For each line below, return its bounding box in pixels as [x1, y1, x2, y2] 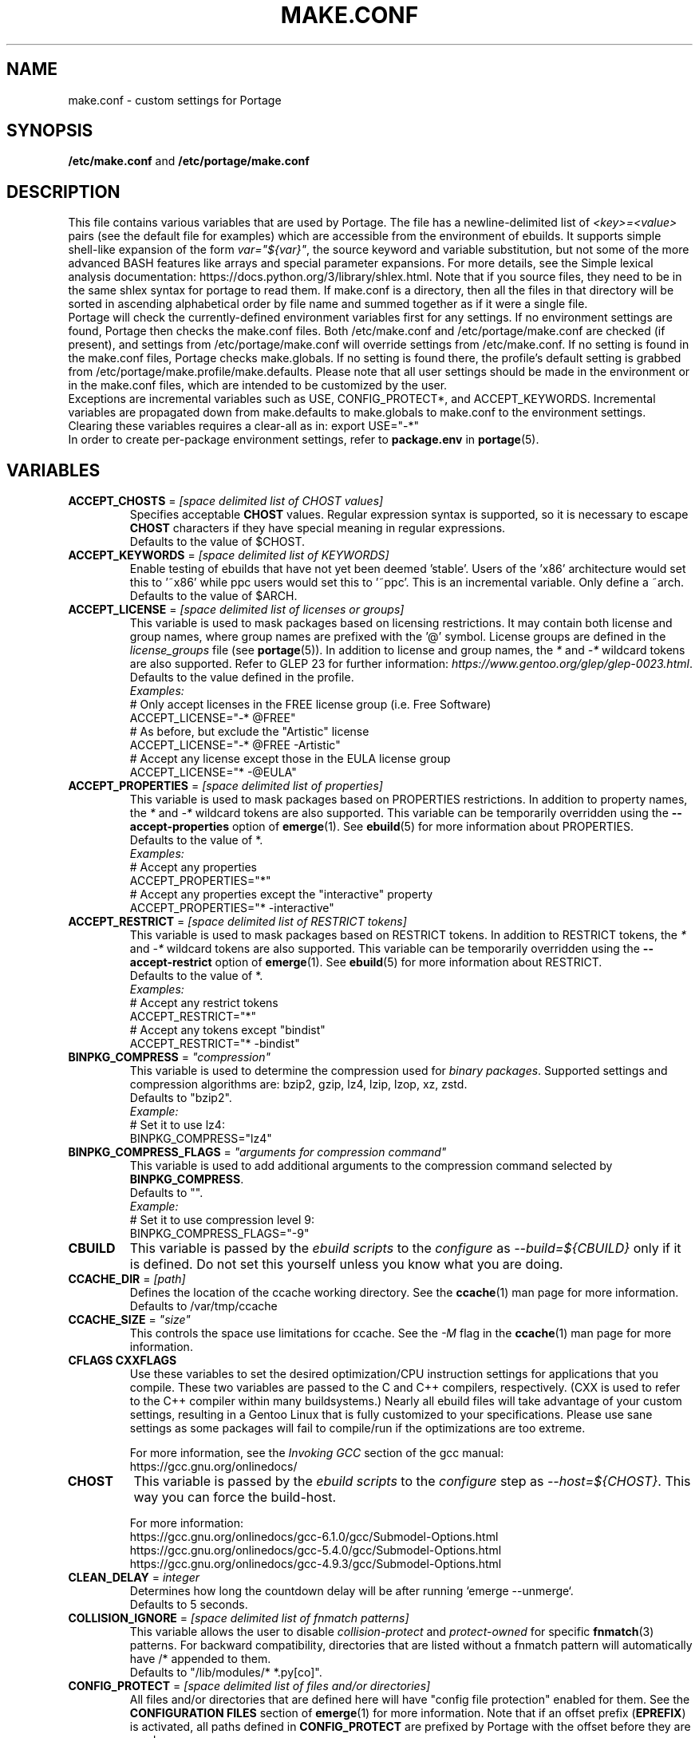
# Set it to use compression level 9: [129, 1213, 314, 1227]
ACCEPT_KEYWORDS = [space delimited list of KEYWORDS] [68, 548, 389, 563]
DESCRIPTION [6, 181, 120, 202]
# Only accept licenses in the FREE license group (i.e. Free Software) [129, 697, 492, 712]
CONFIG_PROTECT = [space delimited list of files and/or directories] [68, 1679, 431, 1693]
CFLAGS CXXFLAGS [68, 1353, 177, 1368]
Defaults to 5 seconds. [129, 1598, 248, 1612]
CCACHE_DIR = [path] [68, 1272, 186, 1286]
